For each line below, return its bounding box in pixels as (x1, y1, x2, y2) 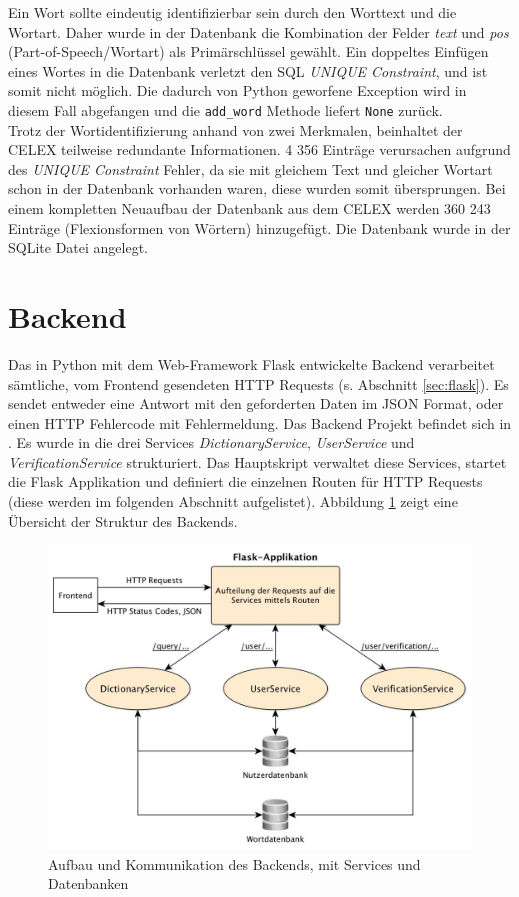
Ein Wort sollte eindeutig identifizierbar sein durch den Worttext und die (8, 2, 457, 22)
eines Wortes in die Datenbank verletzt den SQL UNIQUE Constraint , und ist (8, 60, 488, 81)
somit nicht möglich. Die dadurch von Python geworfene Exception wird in (8, 80, 467, 101)
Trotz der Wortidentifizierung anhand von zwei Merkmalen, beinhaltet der (8, 119, 463, 140)
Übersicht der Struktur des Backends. (8, 510, 238, 531)
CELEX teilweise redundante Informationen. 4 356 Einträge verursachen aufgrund (8, 139, 511, 160)
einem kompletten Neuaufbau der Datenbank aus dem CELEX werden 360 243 (8, 198, 491, 218)
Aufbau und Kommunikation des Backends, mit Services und (48, 853, 421, 874)
